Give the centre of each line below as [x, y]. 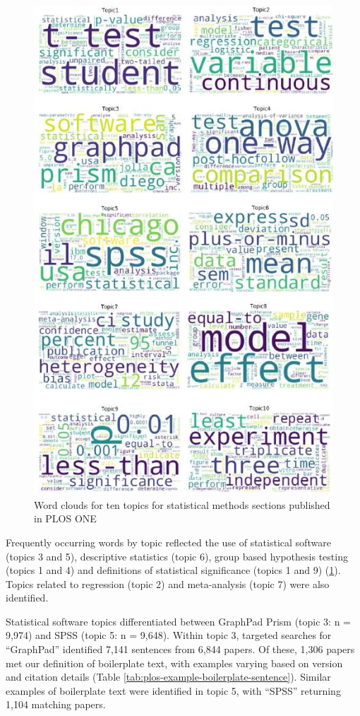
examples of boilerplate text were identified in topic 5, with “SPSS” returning [173, 690]
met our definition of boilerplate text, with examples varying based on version [174, 663]
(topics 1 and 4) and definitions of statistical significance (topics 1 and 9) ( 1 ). [173, 570]
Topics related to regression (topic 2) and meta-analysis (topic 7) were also [168, 583]
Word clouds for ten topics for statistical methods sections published [182, 504]
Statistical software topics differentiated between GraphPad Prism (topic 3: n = [179, 621]
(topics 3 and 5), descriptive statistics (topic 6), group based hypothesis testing [177, 556]
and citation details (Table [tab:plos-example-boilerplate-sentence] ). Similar [168, 677]
